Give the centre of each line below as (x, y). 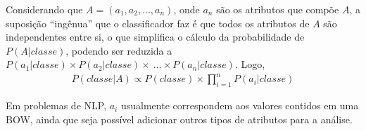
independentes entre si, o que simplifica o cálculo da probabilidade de (155, 37)
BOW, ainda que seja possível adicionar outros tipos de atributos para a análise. (179, 119)
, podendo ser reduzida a (119, 50)
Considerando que (44, 9)
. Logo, (250, 64)
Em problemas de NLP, (56, 105)
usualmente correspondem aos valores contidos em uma (240, 105)
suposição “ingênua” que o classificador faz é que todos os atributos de (158, 23)
